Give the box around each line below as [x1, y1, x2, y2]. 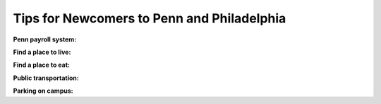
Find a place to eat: [13, 60, 71, 70]
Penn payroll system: [13, 35, 77, 44]
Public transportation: [13, 74, 79, 82]
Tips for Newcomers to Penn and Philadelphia [13, 11, 286, 26]
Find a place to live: [13, 48, 71, 56]
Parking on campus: [13, 86, 73, 95]
